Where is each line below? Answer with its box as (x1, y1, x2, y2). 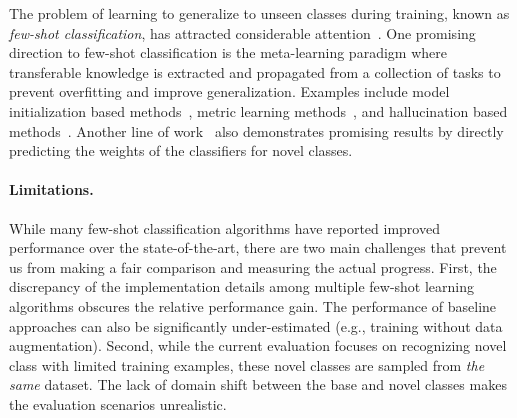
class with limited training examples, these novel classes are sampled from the (9, 354, 485, 375)
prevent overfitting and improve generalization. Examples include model (9, 81, 450, 102)
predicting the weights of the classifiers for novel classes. (9, 140, 353, 161)
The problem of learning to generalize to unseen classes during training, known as (9, 3, 510, 23)
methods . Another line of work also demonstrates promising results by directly (9, 120, 504, 141)
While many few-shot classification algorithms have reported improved (9, 217, 440, 238)
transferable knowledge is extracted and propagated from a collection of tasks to (9, 61, 501, 82)
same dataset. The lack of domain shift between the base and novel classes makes (9, 374, 507, 395)
